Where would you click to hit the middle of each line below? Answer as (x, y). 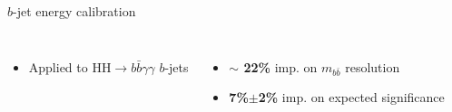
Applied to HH (70, 66)
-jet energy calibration (74, 11)
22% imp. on (280, 66)
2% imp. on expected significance (351, 97)
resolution (373, 66)
